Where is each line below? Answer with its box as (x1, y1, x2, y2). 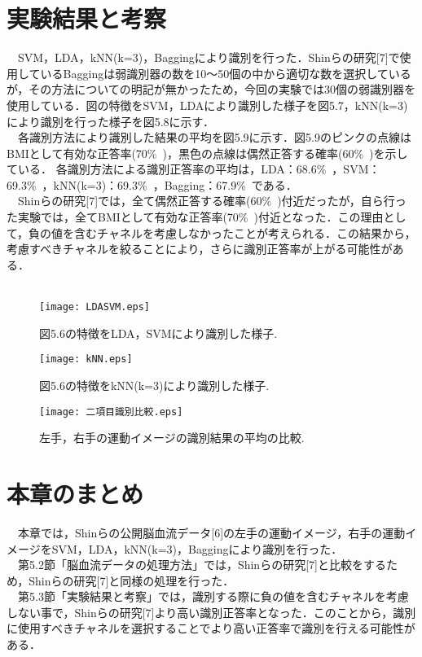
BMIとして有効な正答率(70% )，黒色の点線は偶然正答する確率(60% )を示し (7, 144, 408, 161)
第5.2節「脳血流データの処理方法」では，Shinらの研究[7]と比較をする (17, 556, 386, 573)
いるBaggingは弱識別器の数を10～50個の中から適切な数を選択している (40, 64, 411, 81)
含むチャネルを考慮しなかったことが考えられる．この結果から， (74, 224, 416, 241)
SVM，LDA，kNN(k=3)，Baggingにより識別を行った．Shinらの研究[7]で (17, 49, 400, 66)
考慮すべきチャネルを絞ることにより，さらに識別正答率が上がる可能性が (7, 240, 393, 257)
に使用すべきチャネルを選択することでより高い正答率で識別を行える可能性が (7, 620, 415, 637)
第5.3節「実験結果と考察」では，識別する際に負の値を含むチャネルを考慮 (17, 588, 409, 605)
